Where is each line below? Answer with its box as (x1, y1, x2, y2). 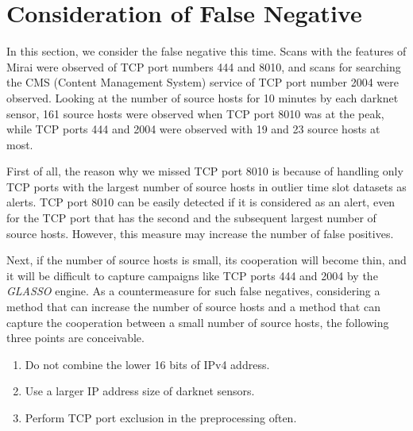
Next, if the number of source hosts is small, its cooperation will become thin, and (6, 252, 407, 268)
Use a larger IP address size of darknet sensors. (25, 383, 255, 399)
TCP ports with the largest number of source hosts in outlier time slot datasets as (6, 178, 407, 194)
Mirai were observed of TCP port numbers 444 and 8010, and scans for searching (6, 58, 401, 75)
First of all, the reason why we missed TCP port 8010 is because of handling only (6, 163, 403, 179)
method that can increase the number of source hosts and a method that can (6, 298, 380, 315)
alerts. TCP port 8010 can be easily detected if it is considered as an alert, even (6, 194, 396, 210)
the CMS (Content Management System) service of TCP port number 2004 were (6, 74, 399, 90)
